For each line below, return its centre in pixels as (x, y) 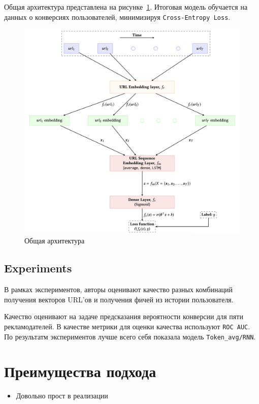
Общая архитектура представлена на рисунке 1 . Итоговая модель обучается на (126, 7)
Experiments (38, 268)
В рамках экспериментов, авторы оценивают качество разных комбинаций (119, 289)
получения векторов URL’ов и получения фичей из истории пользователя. (119, 299)
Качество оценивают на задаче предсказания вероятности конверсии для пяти (124, 316)
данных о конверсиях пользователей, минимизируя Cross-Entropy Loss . (117, 17)
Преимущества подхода (80, 371)
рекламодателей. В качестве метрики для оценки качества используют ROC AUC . (127, 326)
